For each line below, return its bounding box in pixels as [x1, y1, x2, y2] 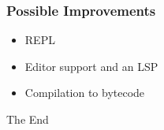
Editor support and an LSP [24, 58, 158, 74]
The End [6, 111, 49, 127]
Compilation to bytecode [24, 84, 145, 101]
